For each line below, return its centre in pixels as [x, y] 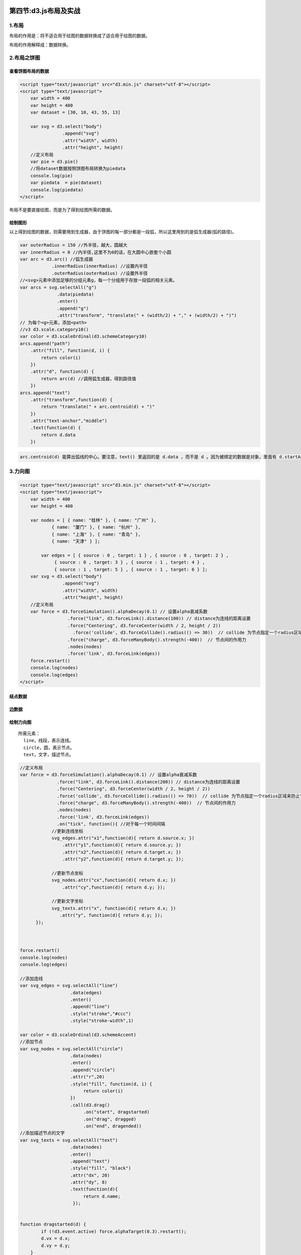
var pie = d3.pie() [54, 161]
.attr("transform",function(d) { [71, 400]
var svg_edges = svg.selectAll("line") [69, 986]
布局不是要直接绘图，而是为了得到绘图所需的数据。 [62, 210]
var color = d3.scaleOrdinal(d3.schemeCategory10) [84, 337]
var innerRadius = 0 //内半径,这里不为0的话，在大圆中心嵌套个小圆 [96, 252]
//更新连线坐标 [67, 831]
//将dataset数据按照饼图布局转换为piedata [78, 169]
